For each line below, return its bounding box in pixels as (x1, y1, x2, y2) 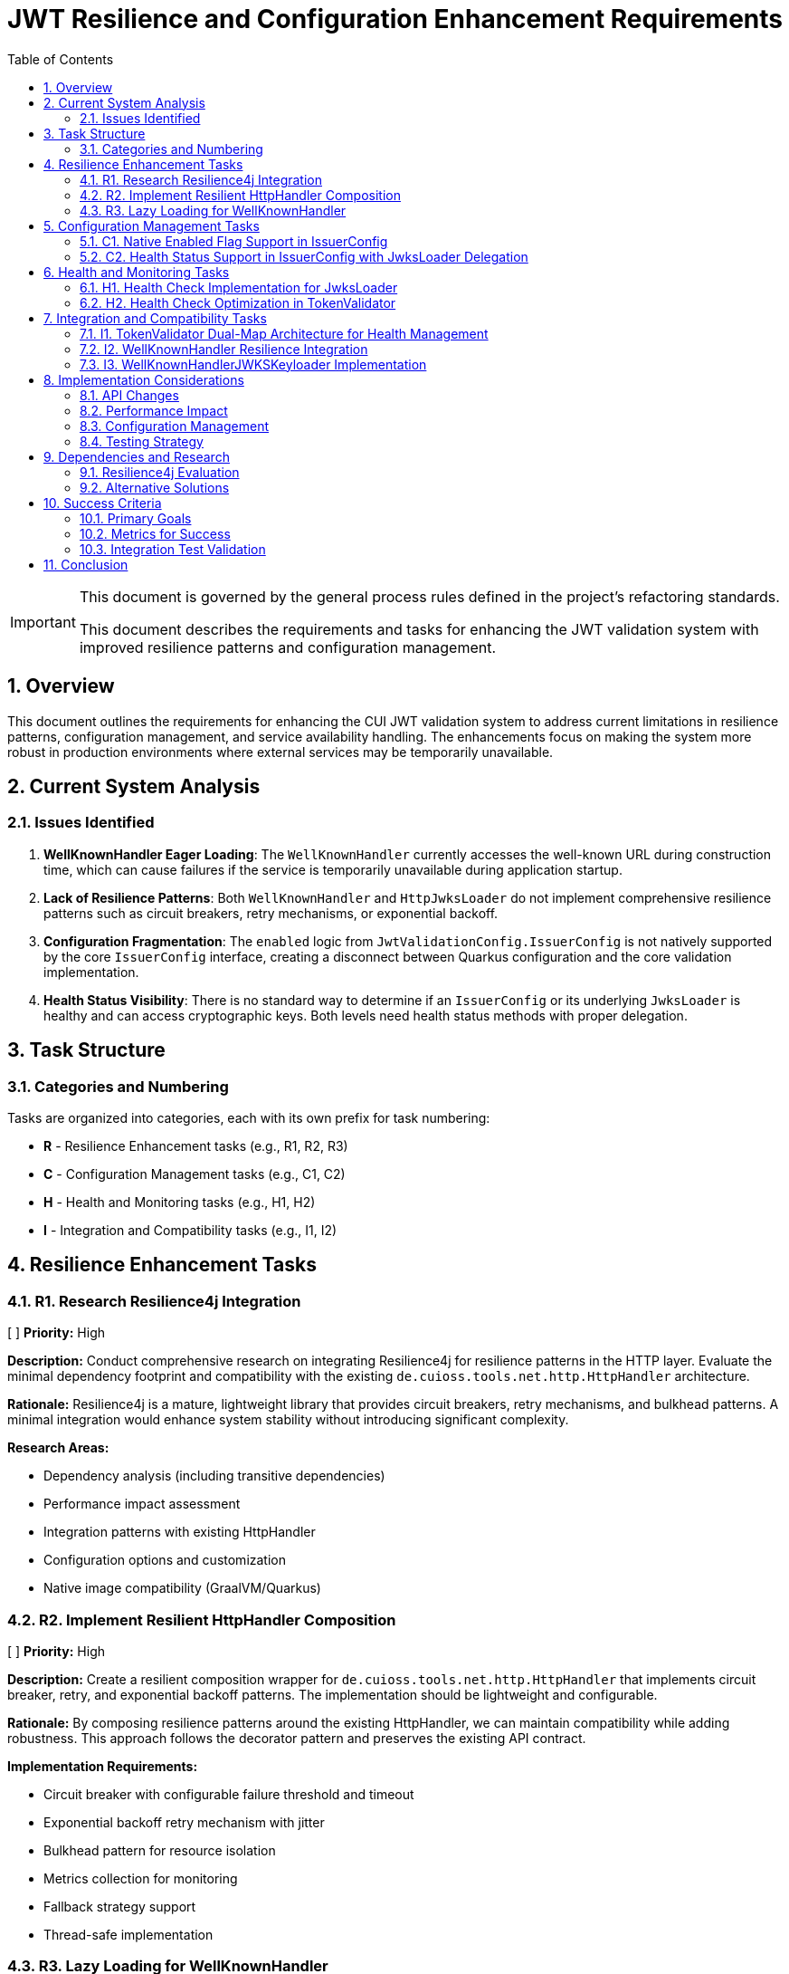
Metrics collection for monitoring (43, 1871, 238, 1886)
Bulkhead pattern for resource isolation (43, 1843, 276, 1858)
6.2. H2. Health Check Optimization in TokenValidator (80, 294, 396, 311)
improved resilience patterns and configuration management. (79, 637, 497, 656)
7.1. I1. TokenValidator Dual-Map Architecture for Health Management (80, 325, 489, 341)
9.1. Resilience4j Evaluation (80, 464, 240, 480)
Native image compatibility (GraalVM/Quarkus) (43, 1580, 321, 1596)
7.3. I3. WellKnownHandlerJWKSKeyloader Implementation (80, 356, 427, 372)
